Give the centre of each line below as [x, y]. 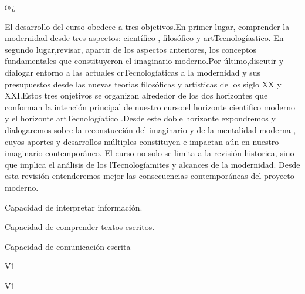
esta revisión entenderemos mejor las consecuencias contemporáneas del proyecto [150, 176]
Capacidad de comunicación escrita [68, 246]
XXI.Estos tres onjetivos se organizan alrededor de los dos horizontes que [136, 95]
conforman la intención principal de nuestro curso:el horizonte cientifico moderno [150, 107]
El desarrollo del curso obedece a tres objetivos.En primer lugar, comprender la [147, 26]
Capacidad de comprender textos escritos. [80, 227]
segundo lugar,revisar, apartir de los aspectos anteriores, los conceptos [131, 49]
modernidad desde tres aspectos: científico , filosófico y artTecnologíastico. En [144, 38]
